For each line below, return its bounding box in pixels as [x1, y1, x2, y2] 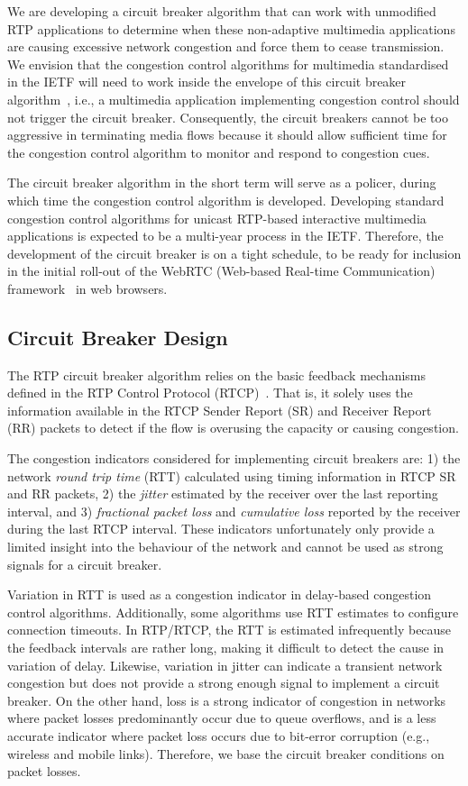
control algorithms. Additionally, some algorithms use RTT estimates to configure [7, 602, 459, 621]
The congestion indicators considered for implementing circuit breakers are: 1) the [7, 449, 461, 468]
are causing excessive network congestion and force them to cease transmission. [7, 37, 445, 56]
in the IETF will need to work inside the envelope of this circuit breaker [7, 72, 407, 91]
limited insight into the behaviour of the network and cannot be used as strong [7, 537, 444, 556]
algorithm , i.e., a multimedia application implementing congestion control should [7, 89, 460, 108]
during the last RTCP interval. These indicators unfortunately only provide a [7, 519, 435, 538]
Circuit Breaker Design [7, 323, 228, 351]
